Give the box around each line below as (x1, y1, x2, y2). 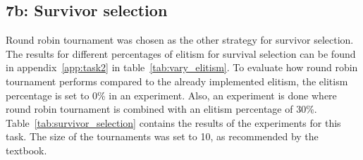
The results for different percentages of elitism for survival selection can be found (6, 46, 356, 61)
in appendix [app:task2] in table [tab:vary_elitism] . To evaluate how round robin (6, 60, 358, 75)
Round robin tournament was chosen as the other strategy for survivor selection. (6, 32, 354, 47)
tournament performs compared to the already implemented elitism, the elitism (6, 73, 348, 88)
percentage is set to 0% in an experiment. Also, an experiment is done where (6, 87, 337, 102)
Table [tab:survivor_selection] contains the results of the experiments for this (6, 115, 341, 130)
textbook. (6, 142, 47, 157)
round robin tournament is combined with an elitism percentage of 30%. (6, 101, 317, 116)
